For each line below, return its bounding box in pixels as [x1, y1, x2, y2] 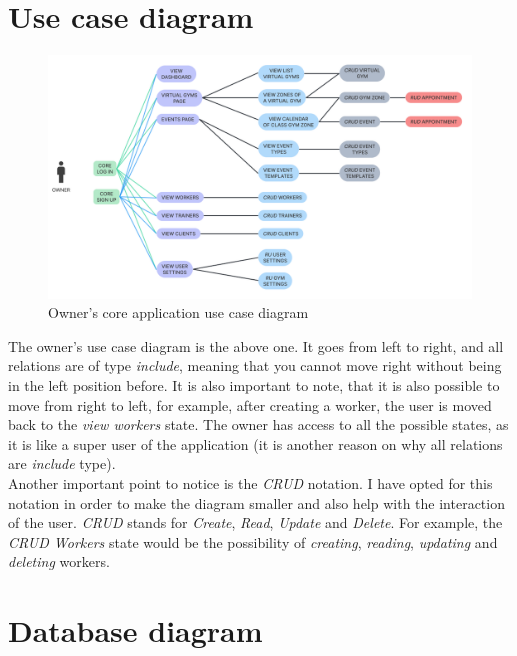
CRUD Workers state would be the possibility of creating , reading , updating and [8, 531, 498, 552]
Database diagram [8, 610, 263, 651]
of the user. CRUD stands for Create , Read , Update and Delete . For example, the [8, 512, 503, 533]
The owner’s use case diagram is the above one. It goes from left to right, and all [8, 335, 504, 356]
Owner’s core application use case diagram [48, 302, 309, 323]
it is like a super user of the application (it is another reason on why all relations [8, 433, 503, 454]
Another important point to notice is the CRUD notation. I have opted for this [8, 472, 493, 493]
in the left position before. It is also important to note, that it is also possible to [8, 374, 500, 395]
